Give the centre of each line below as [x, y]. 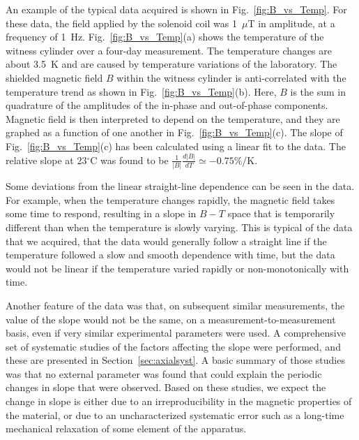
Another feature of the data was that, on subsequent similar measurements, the [175, 305]
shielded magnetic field [54, 77]
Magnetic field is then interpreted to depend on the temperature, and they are [173, 118]
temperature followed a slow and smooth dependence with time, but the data [170, 255]
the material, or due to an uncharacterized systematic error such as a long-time [175, 415]
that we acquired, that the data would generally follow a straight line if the [166, 241]
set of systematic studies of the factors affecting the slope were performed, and [173, 346]
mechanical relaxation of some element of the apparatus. [126, 428]
